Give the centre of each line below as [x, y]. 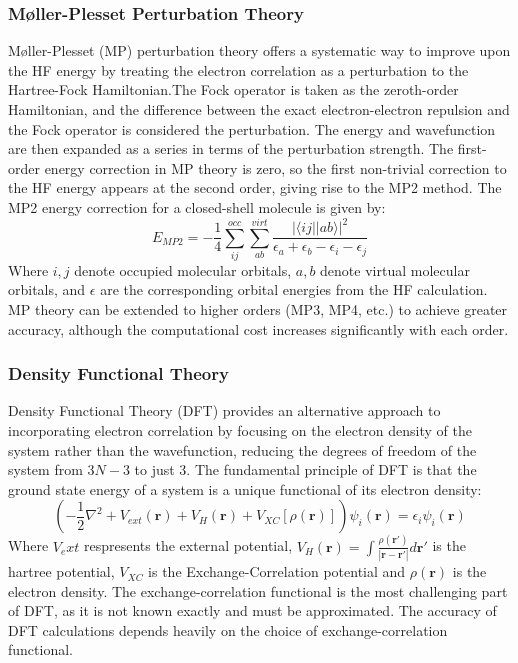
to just [154, 469]
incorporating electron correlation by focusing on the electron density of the [240, 430]
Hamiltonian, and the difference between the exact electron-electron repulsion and [259, 109]
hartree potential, [61, 571]
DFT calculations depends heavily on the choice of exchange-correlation [228, 629]
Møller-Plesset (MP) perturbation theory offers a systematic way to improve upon [259, 50]
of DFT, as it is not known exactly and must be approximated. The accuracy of [252, 610]
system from [45, 469]
